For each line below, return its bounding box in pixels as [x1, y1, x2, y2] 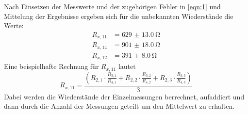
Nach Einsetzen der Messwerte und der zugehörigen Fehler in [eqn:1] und [4, 1, 221, 11]
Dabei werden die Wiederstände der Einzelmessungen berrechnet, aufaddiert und [4, 91, 245, 101]
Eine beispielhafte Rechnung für [4, 61, 99, 71]
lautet [118, 61, 136, 71]
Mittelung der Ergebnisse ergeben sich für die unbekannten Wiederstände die [4, 11, 233, 21]
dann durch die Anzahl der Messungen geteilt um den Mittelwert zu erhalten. [4, 101, 235, 111]
